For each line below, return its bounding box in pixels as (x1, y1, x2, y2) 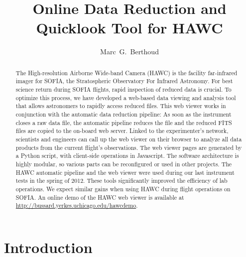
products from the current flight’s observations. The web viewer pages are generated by (15, 143, 242, 151)
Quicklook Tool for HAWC (36, 17, 223, 38)
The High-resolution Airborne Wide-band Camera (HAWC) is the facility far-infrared (15, 68, 238, 77)
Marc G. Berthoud (100, 46, 159, 57)
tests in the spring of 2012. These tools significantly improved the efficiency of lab (15, 176, 228, 185)
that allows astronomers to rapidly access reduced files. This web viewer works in (15, 102, 226, 110)
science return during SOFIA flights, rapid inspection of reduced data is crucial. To (15, 85, 232, 94)
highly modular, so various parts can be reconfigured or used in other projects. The (15, 159, 232, 168)
